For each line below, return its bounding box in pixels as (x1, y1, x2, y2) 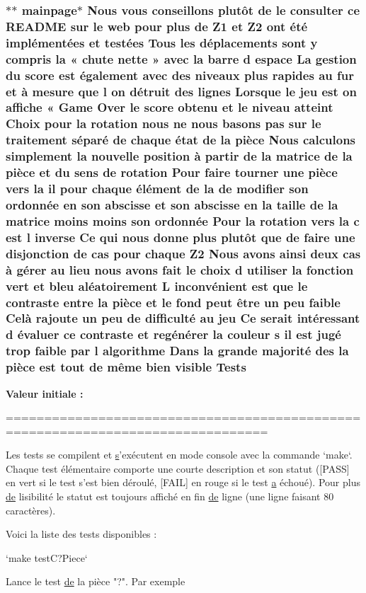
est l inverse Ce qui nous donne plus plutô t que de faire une (6, 228, 355, 246)
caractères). (6, 502, 56, 517)
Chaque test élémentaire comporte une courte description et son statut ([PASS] (6, 461, 350, 476)
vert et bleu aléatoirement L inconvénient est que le (6, 277, 308, 294)
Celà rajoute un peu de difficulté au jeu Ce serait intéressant (6, 309, 360, 327)
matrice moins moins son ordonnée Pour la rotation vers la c (6, 212, 360, 229)
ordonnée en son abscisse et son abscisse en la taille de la (6, 195, 338, 213)
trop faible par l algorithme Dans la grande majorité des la (6, 342, 349, 359)
